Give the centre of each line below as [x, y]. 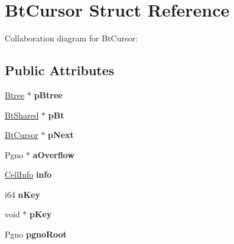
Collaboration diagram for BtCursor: [71, 38]
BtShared [22, 115]
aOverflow [53, 154]
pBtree [48, 94]
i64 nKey [22, 194]
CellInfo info [28, 174]
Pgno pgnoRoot [36, 234]
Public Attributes [60, 70]
